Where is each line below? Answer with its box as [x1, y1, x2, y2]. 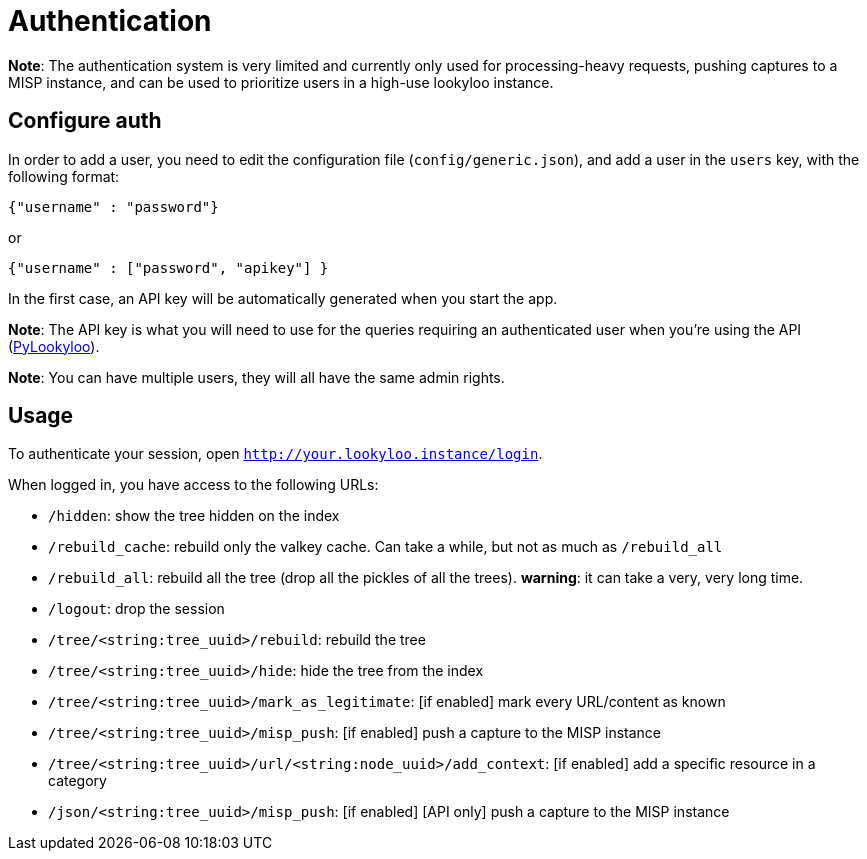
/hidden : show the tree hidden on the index [48, 507, 340, 525]
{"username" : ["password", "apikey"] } [8, 259, 329, 276]
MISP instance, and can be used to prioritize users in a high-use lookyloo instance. [8, 73, 554, 91]
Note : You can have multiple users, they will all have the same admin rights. [8, 368, 505, 386]
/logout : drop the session [48, 600, 225, 618]
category [48, 772, 107, 790]
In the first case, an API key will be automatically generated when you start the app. [8, 289, 558, 307]
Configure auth [8, 108, 162, 134]
